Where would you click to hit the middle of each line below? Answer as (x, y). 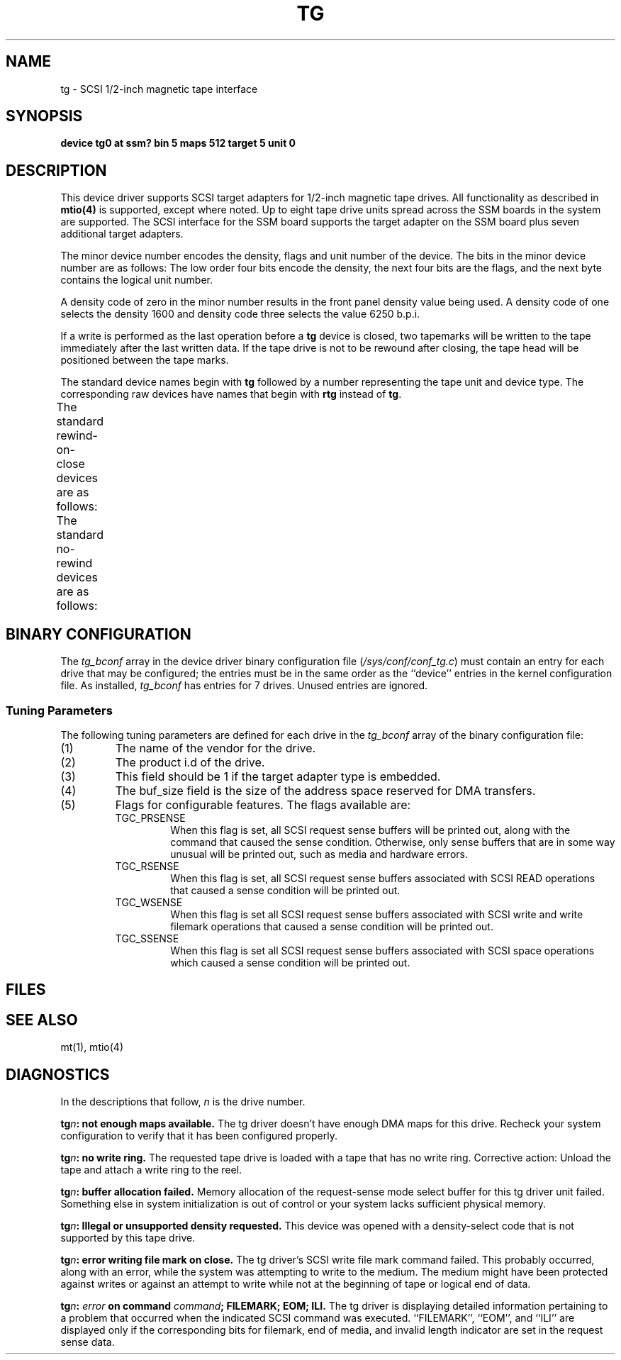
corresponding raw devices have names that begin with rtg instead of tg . (231, 394)
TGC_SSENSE (147, 938)
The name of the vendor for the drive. (216, 748)
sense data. (88, 1342)
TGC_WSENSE (149, 902)
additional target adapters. (122, 234)
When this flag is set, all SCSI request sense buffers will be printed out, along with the (370, 830)
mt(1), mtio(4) (92, 1047)
